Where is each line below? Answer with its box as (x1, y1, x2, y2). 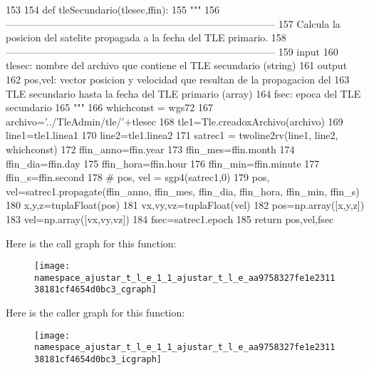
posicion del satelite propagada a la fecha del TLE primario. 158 (6, 30, 286, 45)
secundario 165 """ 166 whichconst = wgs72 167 (6, 100, 213, 115)
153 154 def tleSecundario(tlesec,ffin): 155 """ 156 (6, 2, 220, 16)
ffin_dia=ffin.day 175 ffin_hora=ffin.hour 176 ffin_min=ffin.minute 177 (6, 155, 320, 170)
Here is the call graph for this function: (6, 235, 177, 250)
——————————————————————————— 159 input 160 (6, 43, 338, 58)
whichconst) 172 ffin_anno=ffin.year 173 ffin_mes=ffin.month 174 (6, 141, 295, 156)
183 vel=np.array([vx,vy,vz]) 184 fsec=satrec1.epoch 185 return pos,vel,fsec (6, 211, 334, 226)
